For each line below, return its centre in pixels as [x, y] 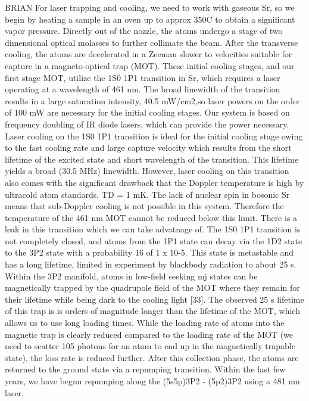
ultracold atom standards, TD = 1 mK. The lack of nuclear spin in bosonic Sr [147, 194]
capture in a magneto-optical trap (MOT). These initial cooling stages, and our [150, 65]
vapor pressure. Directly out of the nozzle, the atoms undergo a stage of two [144, 31]
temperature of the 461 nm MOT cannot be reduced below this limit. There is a [151, 217]
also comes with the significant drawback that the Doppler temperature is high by [154, 182]
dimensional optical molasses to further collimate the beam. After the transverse [152, 42]
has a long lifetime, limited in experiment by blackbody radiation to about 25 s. [151, 264]
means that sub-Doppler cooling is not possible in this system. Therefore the [144, 206]
